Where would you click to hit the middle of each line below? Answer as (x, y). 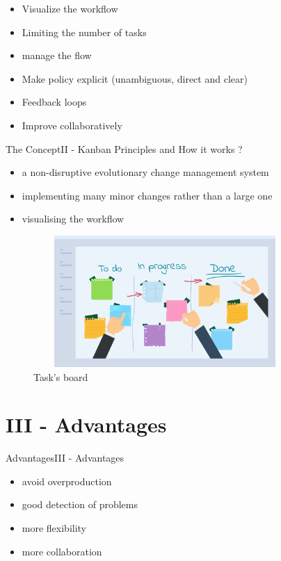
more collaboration (62, 551)
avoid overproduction (67, 481)
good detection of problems (80, 504)
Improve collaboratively (72, 125)
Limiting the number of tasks (84, 32)
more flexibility (54, 528)
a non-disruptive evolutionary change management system (145, 172)
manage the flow (57, 55)
